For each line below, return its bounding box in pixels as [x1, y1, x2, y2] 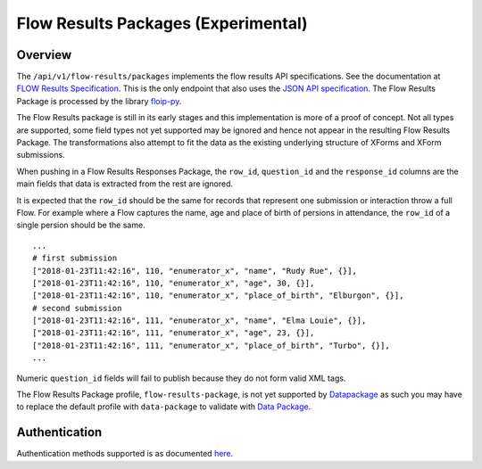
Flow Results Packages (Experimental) [16, 13, 308, 33]
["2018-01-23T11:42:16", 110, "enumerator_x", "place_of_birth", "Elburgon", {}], [32, 291, 404, 300]
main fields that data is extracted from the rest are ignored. [16, 178, 234, 189]
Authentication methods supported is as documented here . [16, 448, 234, 459]
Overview [16, 47, 72, 62]
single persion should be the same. [16, 219, 146, 231]
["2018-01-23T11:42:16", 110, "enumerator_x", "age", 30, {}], [32, 277, 315, 288]
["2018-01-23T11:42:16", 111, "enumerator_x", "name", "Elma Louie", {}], [32, 316, 367, 325]
